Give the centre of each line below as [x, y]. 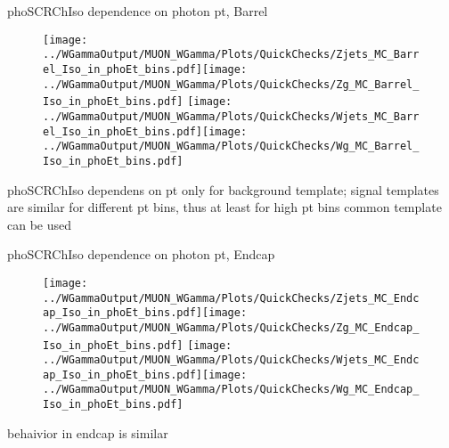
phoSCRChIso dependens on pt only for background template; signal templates [223, 189]
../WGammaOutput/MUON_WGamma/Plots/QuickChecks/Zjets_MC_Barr [231, 55]
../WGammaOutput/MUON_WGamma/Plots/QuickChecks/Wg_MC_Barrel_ [231, 147]
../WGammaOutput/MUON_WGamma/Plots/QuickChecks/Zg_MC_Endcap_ [231, 327]
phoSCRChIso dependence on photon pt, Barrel [138, 11]
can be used [40, 224]
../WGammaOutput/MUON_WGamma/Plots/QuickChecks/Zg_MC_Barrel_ [231, 84]
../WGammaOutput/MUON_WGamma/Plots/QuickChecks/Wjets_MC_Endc [231, 360]
